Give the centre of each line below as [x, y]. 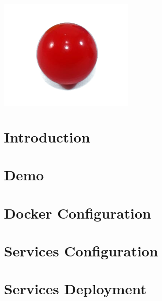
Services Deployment [75, 289]
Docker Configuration [78, 213]
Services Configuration [81, 250]
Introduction [47, 136]
